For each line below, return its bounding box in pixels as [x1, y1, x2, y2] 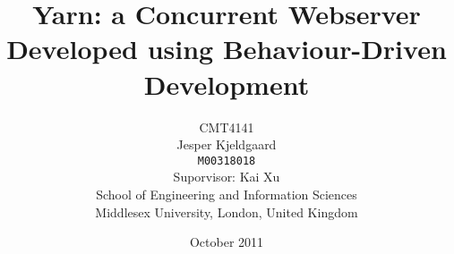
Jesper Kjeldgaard [176, 135, 277, 154]
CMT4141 [199, 117, 254, 136]
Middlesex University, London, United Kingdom [95, 202, 358, 221]
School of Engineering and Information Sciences [96, 184, 357, 203]
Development [143, 65, 310, 102]
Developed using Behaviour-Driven [6, 30, 447, 67]
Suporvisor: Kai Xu [173, 167, 280, 186]
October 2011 [189, 233, 264, 251]
